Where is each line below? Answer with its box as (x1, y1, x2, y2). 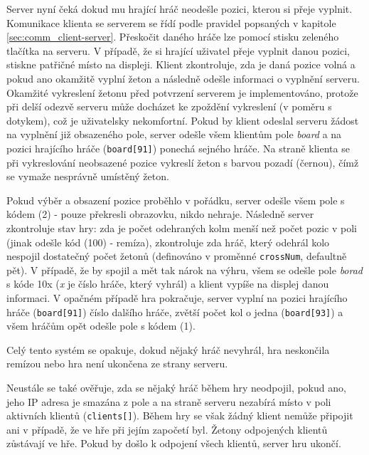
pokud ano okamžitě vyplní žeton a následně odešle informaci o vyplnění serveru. (6, 70, 360, 85)
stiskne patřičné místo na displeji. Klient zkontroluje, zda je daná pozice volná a (6, 57, 355, 72)
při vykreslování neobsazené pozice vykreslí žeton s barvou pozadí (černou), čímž (6, 155, 359, 169)
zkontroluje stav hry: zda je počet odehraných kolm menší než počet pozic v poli (6, 220, 357, 235)
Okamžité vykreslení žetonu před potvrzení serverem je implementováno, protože (6, 85, 358, 100)
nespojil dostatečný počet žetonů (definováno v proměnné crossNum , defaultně (6, 249, 347, 263)
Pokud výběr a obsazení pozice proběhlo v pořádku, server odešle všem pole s (6, 192, 345, 207)
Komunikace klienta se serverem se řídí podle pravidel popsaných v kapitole (6, 15, 336, 30)
